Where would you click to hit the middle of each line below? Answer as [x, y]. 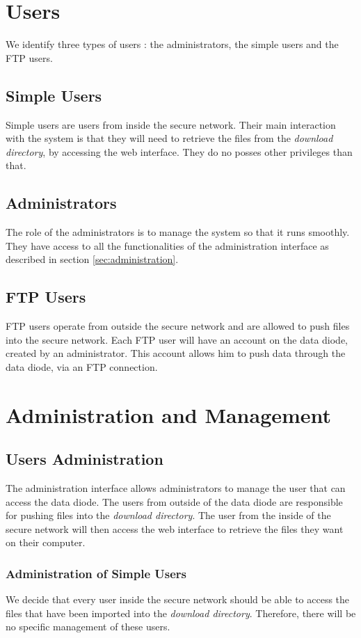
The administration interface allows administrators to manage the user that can [176, 488]
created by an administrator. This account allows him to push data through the [176, 353]
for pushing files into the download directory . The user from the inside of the [168, 515]
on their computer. [46, 542]
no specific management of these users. [88, 627]
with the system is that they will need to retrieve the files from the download [169, 138]
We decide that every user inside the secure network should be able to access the [178, 599]
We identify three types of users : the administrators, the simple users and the [172, 44]
